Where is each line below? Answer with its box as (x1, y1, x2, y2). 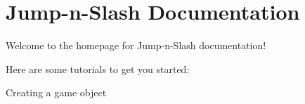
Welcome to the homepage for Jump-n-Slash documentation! (6, 38, 266, 53)
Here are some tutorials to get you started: (6, 61, 190, 76)
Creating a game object (6, 85, 107, 100)
